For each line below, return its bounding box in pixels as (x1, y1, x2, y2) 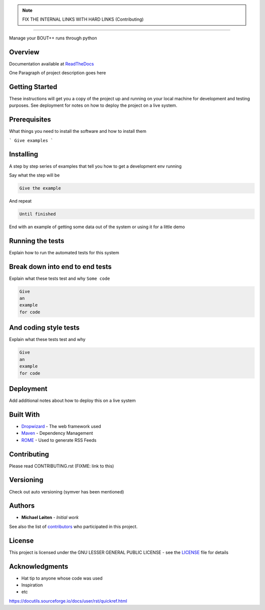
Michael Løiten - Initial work (21, 515, 79, 520)
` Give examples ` (9, 138, 53, 143)
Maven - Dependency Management (21, 430, 93, 436)
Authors (9, 502, 35, 510)
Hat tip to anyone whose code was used (21, 575, 103, 581)
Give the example (19, 185, 61, 191)
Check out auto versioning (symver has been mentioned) (9, 488, 125, 494)
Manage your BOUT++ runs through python (9, 35, 97, 41)
